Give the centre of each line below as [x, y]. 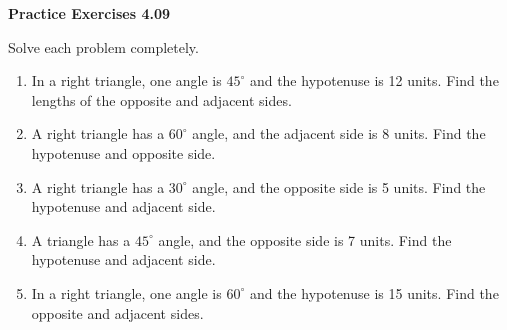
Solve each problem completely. [103, 46]
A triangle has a [81, 239]
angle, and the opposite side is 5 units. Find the [339, 186]
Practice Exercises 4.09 [89, 13]
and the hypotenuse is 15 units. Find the [374, 292]
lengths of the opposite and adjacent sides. [161, 99]
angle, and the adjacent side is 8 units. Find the [339, 133]
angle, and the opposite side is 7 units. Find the [305, 239]
